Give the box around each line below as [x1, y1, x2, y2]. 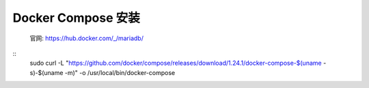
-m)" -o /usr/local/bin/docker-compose [64, 68, 176, 76]
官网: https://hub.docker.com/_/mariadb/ [29, 34, 143, 42]
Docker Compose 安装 [12, 10, 140, 25]
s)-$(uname [29, 68, 64, 76]
